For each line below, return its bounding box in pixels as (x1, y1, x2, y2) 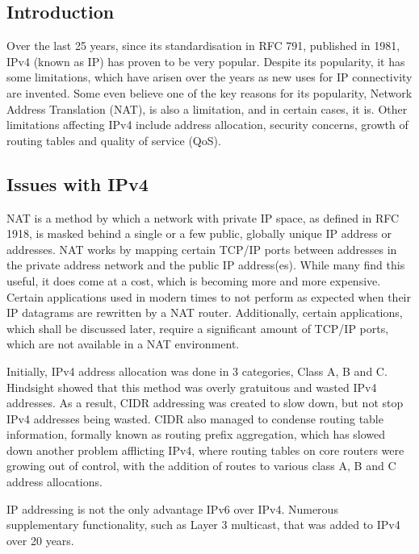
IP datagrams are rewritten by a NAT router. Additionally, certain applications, (6, 304, 403, 321)
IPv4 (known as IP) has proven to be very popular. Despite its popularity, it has (6, 52, 405, 69)
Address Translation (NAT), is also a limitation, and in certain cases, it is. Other (6, 100, 408, 117)
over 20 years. (6, 531, 74, 548)
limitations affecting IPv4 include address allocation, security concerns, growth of (6, 116, 409, 133)
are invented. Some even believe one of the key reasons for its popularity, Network (6, 84, 413, 101)
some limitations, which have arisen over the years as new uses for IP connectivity (6, 69, 413, 85)
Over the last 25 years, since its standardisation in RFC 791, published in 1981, (6, 37, 400, 54)
